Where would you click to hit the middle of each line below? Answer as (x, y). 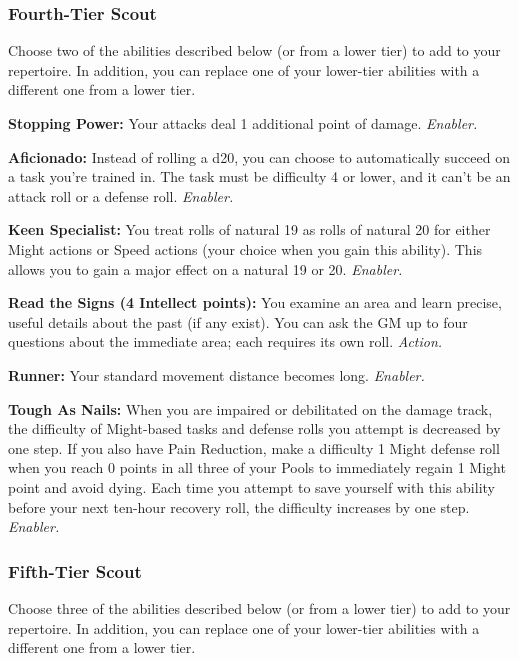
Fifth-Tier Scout (75, 570)
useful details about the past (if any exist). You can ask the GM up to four (238, 321)
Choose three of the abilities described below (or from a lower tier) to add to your (259, 607)
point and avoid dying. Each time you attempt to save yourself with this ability (251, 486)
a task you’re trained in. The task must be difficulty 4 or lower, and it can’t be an (259, 176)
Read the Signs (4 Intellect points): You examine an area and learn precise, (255, 302)
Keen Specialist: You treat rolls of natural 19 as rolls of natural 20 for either (249, 229)
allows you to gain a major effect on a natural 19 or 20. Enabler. (205, 268)
